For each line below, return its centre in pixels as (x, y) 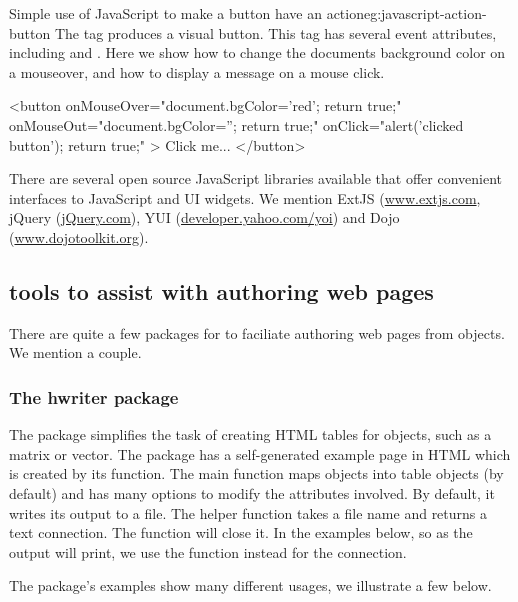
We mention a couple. (75, 352)
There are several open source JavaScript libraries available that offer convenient (256, 178)
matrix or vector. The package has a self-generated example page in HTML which (260, 453)
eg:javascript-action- (425, 13)
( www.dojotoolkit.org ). (79, 236)
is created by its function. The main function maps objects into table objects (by (256, 473)
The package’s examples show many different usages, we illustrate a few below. (250, 585)
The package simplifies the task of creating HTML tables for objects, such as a (250, 434)
